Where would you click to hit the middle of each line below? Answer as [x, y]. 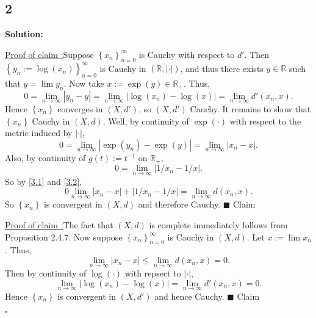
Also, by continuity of [45, 157]
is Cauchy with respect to [187, 54]
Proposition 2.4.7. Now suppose [64, 237]
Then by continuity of [46, 273]
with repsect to [153, 273]
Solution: [24, 34]
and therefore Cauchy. [179, 204]
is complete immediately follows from [218, 224]
